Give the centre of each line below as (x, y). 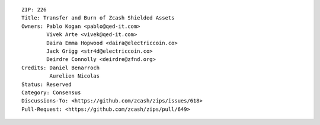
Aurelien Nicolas (75, 76)
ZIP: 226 (34, 10)
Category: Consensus (51, 92)
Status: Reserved (47, 84)
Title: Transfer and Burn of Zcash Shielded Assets (98, 18)
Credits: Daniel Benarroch (61, 68)
